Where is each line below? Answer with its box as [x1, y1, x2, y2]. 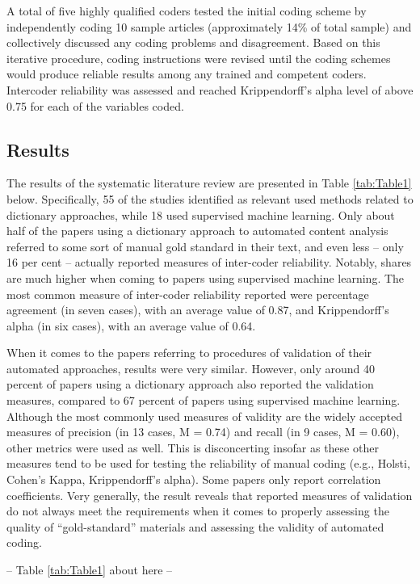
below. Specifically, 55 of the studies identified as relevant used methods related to [6, 190, 414, 207]
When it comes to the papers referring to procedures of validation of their [6, 344, 372, 361]
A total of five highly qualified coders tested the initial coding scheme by [6, 2, 367, 19]
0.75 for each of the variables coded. [6, 97, 184, 114]
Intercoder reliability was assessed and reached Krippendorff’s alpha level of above [6, 81, 414, 98]
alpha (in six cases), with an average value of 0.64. [6, 317, 256, 334]
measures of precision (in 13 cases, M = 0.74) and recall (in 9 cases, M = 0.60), [6, 423, 400, 440]
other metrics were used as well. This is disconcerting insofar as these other [6, 439, 379, 456]
